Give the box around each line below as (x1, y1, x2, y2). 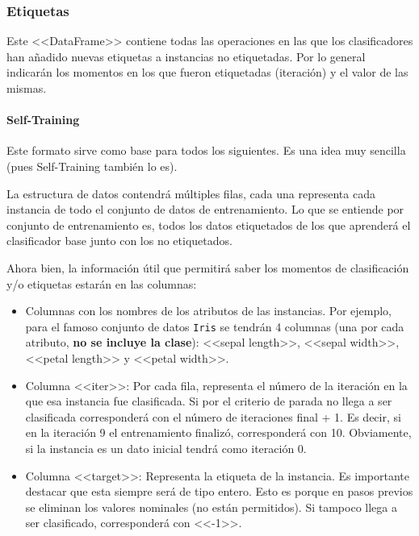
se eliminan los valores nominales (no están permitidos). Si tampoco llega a (25, 498, 397, 515)
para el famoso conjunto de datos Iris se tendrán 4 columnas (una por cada (25, 318, 404, 334)
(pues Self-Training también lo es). (6, 157, 178, 174)
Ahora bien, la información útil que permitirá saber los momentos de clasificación (6, 259, 409, 276)
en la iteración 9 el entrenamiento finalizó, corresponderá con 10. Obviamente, (25, 424, 412, 441)
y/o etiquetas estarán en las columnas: (6, 275, 197, 292)
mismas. (6, 80, 47, 96)
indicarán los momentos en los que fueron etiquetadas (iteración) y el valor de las (6, 64, 409, 81)
